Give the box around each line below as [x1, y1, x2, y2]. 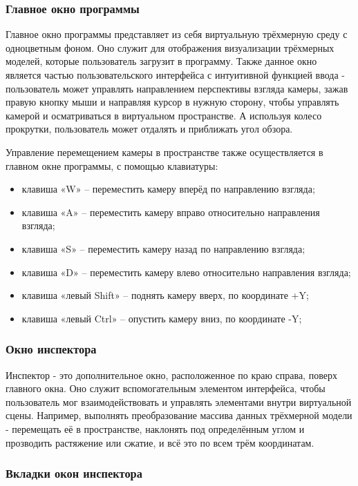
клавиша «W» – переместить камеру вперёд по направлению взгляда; [21, 182, 315, 196]
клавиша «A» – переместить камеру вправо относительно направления [21, 204, 320, 219]
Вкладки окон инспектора [6, 465, 142, 482]
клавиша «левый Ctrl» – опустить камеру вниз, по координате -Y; [21, 311, 302, 325]
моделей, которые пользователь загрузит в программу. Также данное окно [6, 54, 317, 68]
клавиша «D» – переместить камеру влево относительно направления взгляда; [21, 264, 351, 279]
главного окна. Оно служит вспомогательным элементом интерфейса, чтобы [6, 381, 326, 396]
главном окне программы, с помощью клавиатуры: [6, 158, 218, 173]
